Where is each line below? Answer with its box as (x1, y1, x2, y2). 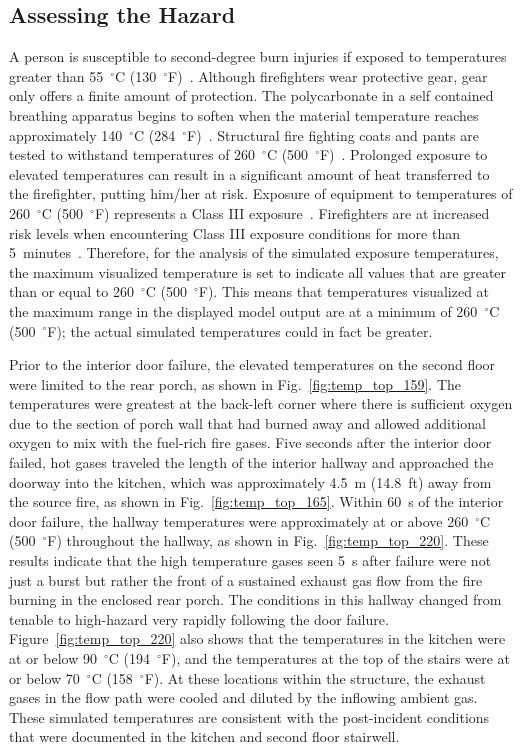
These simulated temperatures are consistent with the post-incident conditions (9, 706, 490, 727)
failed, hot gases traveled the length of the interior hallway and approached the (9, 452, 494, 473)
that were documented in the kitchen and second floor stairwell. (9, 726, 400, 747)
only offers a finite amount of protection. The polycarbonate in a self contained (9, 85, 494, 106)
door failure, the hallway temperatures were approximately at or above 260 (9, 510, 469, 531)
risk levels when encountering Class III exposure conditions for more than (9, 222, 460, 243)
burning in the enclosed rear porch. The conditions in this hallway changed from (9, 589, 502, 610)
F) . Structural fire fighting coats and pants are (187, 124, 479, 145)
